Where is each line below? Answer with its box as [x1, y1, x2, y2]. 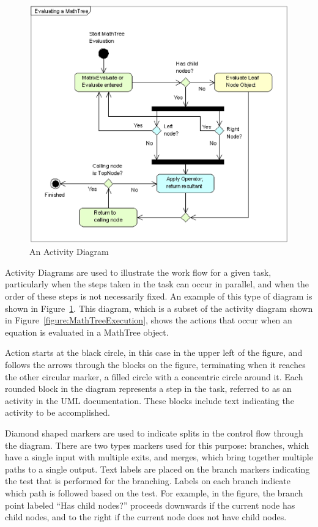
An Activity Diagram [29, 245, 109, 258]
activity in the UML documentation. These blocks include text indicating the [5, 394, 294, 407]
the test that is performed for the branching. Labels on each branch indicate [5, 474, 290, 487]
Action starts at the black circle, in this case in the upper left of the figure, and [5, 346, 303, 359]
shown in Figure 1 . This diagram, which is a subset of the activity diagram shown [5, 301, 313, 314]
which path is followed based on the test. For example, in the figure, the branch [5, 486, 303, 499]
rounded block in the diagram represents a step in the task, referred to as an [5, 382, 292, 395]
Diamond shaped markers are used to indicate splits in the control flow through [5, 426, 303, 439]
